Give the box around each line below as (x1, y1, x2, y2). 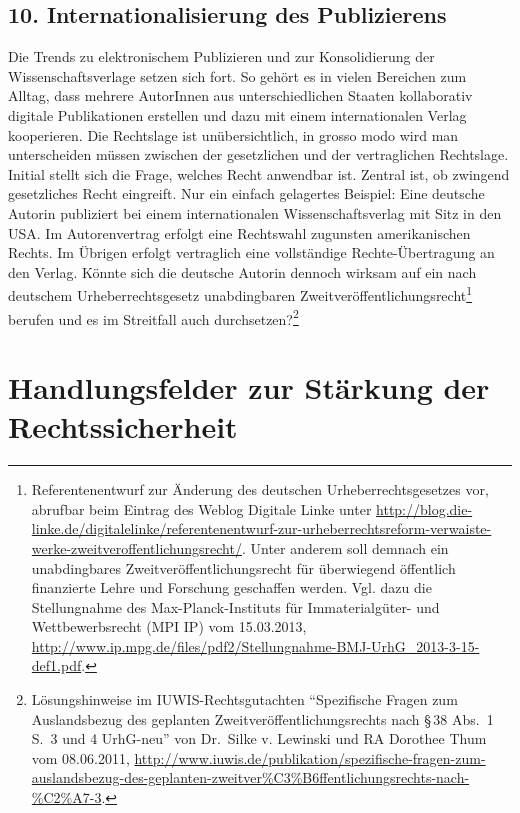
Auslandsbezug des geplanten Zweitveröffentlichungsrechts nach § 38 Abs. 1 (31, 708, 494, 729)
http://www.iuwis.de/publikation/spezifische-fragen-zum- (134, 747, 486, 768)
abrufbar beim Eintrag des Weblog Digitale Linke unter (31, 498, 372, 519)
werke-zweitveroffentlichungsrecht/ (31, 537, 242, 558)
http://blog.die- (376, 498, 473, 519)
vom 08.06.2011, (31, 747, 130, 768)
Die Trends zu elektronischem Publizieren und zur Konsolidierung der (8, 46, 435, 67)
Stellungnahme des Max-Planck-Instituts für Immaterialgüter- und (31, 596, 440, 617)
